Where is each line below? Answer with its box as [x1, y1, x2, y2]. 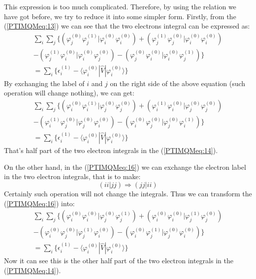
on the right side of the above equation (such [110, 78, 246, 88]
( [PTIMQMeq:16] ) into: [4, 198, 75, 208]
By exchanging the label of [4, 78, 85, 88]
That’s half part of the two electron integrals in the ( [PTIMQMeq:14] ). [4, 145, 218, 155]
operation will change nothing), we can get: [4, 88, 134, 98]
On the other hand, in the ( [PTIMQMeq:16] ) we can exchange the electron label [4, 161, 246, 172]
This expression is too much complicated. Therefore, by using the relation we [4, 1, 236, 11]
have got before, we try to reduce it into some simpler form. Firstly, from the [4, 11, 236, 21]
